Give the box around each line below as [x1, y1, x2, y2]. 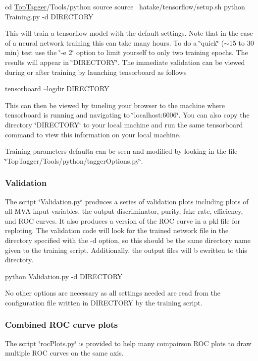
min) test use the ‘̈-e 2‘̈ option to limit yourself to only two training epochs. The [5, 47, 248, 58]
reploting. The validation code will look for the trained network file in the [5, 225, 229, 236]
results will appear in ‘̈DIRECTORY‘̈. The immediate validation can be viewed [5, 57, 245, 67]
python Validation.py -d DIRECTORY [5, 271, 123, 281]
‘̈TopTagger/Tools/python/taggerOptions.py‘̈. [5, 155, 143, 166]
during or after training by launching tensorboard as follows [5, 66, 187, 77]
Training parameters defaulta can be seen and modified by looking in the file [5, 146, 238, 156]
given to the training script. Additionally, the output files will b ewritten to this [5, 244, 247, 255]
